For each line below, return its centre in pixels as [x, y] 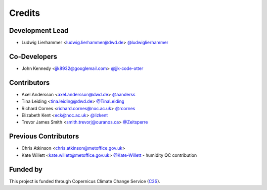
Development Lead [39, 31]
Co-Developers [33, 56]
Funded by [26, 169]
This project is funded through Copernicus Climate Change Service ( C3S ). [85, 181]
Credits [25, 13]
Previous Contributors [44, 136]
